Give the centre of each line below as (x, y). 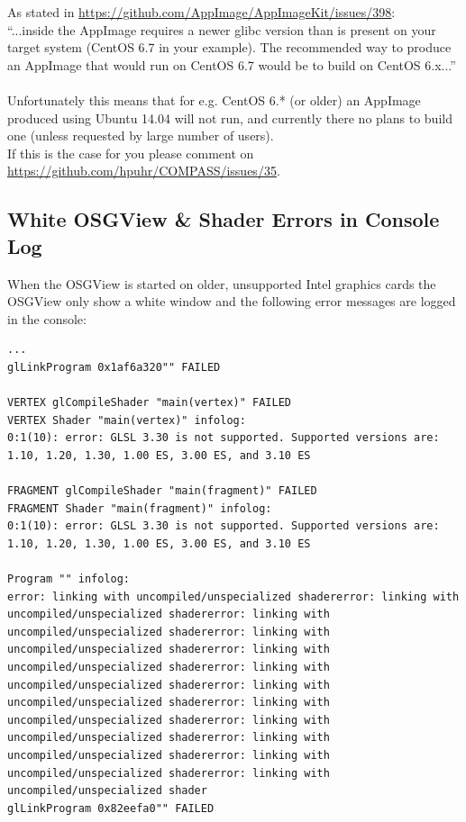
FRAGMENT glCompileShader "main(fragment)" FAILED (162, 491)
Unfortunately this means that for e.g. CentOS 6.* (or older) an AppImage (214, 99)
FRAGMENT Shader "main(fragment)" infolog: (140, 508)
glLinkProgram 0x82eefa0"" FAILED (111, 808)
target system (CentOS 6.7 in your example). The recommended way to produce (229, 47)
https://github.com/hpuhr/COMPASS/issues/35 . (144, 171)
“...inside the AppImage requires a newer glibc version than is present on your (222, 29)
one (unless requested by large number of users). (141, 135)
